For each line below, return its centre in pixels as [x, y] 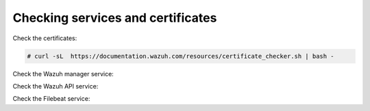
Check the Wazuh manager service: [63, 74]
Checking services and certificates [115, 18]
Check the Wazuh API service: [56, 86]
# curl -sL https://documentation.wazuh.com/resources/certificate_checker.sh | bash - [181, 56]
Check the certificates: [45, 38]
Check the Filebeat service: [51, 99]
